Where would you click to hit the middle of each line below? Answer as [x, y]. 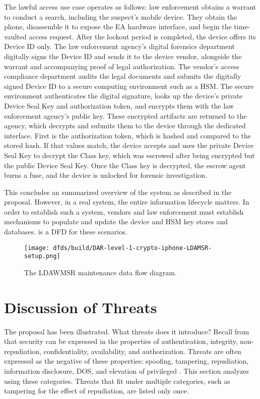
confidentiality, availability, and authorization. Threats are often [142, 351]
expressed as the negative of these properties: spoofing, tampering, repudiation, [126, 361]
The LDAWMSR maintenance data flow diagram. [101, 272]
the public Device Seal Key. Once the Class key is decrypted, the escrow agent [125, 165]
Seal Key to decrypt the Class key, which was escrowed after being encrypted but [129, 155]
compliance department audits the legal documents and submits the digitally [123, 76]
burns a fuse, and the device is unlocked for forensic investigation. [106, 175]
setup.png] [42, 256]
